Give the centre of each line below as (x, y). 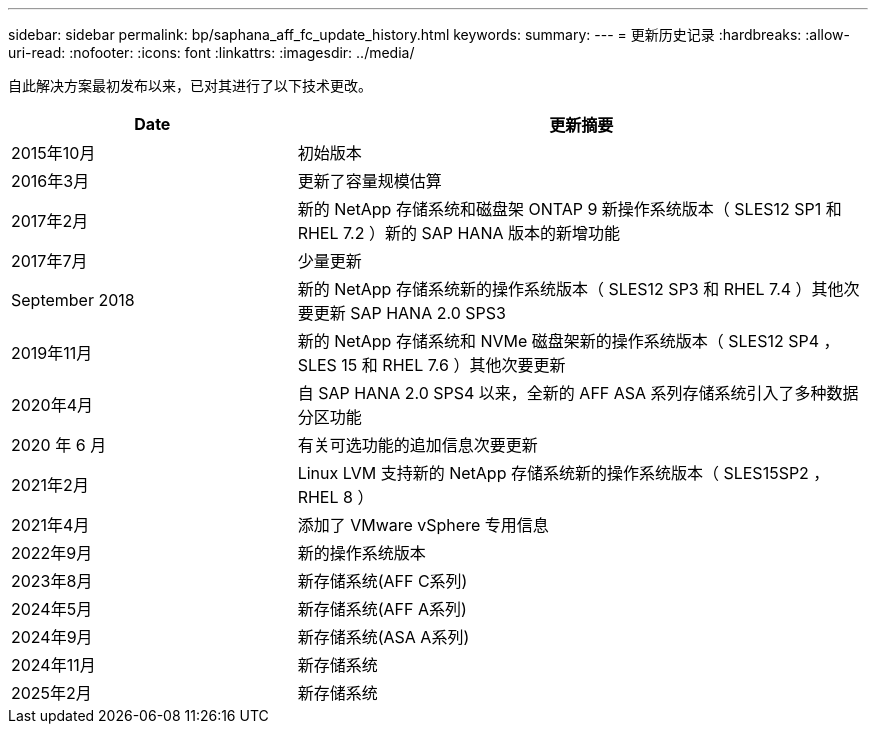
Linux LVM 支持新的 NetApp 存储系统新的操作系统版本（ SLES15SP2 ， (563, 473)
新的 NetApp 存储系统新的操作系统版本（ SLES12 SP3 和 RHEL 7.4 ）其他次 (578, 289)
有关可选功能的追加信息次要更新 (417, 445)
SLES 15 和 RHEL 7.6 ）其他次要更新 (431, 365)
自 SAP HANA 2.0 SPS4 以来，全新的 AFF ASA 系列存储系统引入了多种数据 (578, 393)
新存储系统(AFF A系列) (382, 609)
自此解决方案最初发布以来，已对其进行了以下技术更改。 (190, 85)
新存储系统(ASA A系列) (383, 637)
